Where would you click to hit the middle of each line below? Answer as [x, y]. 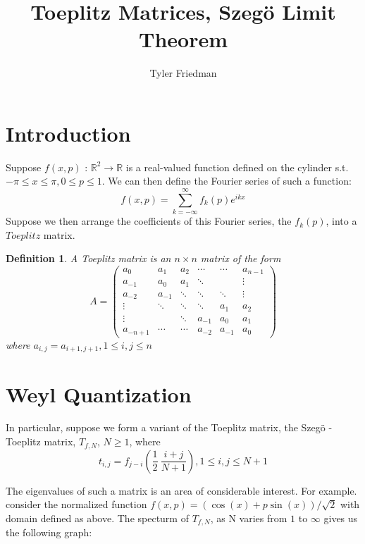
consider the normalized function [76, 504]
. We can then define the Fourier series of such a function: [227, 181]
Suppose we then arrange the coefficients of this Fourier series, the [149, 221]
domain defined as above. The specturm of [97, 518]
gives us [341, 518]
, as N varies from [249, 518]
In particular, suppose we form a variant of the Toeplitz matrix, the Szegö [166, 427]
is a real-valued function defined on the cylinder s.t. [237, 167]
